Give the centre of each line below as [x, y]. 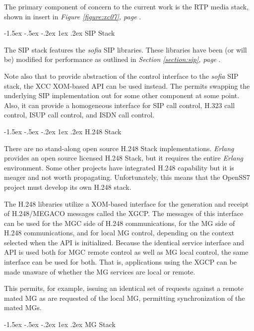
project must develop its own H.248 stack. [68, 187]
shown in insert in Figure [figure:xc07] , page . [73, 16]
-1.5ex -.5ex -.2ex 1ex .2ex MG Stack [60, 324]
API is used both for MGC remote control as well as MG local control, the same [126, 252]
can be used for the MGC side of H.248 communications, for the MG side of [120, 223]
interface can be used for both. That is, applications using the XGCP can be [120, 262]
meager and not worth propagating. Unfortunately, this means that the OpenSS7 [127, 177]
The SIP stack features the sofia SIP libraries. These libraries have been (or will [126, 49]
